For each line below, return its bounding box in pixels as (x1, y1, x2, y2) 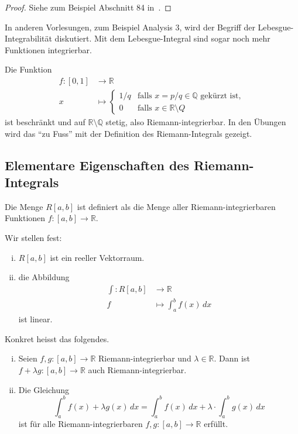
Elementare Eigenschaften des (5, 156, 189, 174)
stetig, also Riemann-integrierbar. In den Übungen (105, 116, 286, 128)
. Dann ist (214, 352, 250, 364)
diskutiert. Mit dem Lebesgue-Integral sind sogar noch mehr (54, 32, 270, 44)
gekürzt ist (200, 91, 239, 100)
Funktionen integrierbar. (5, 43, 92, 56)
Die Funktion (5, 63, 52, 75)
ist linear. (18, 313, 53, 325)
